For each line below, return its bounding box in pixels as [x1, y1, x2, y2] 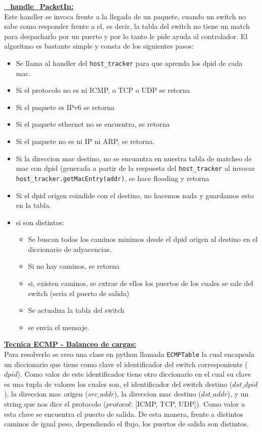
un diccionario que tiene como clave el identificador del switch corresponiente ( [4, 358, 248, 369]
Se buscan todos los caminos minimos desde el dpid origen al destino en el [28, 234, 258, 244]
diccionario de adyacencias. [28, 243, 112, 254]
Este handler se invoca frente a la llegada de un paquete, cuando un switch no [4, 11, 246, 21]
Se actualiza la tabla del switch [28, 305, 124, 315]
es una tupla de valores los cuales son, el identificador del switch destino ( [4, 378, 233, 389]
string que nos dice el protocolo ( [4, 399, 106, 409]
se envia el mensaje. [28, 321, 90, 332]
